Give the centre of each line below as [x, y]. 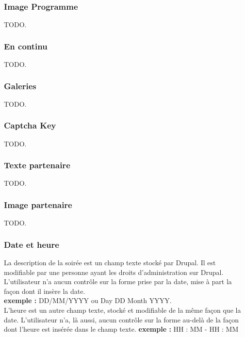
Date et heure [32, 244]
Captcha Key [30, 125]
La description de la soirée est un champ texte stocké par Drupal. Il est [110, 263]
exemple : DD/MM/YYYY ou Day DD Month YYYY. [88, 300]
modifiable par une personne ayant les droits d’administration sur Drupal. [114, 272]
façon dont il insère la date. [45, 291]
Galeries [20, 86]
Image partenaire [38, 204]
